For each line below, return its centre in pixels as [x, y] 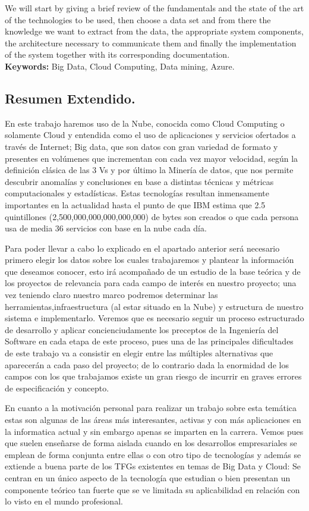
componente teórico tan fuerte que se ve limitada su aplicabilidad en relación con [152, 489]
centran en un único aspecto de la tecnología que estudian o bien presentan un [148, 477]
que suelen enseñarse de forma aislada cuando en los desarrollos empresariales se [151, 443]
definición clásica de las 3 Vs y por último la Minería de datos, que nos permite [149, 170]
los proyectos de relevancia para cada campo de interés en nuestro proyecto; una [151, 283]
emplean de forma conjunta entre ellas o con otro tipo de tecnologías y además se [153, 454]
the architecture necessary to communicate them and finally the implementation [151, 43]
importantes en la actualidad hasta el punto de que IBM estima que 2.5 [135, 204]
